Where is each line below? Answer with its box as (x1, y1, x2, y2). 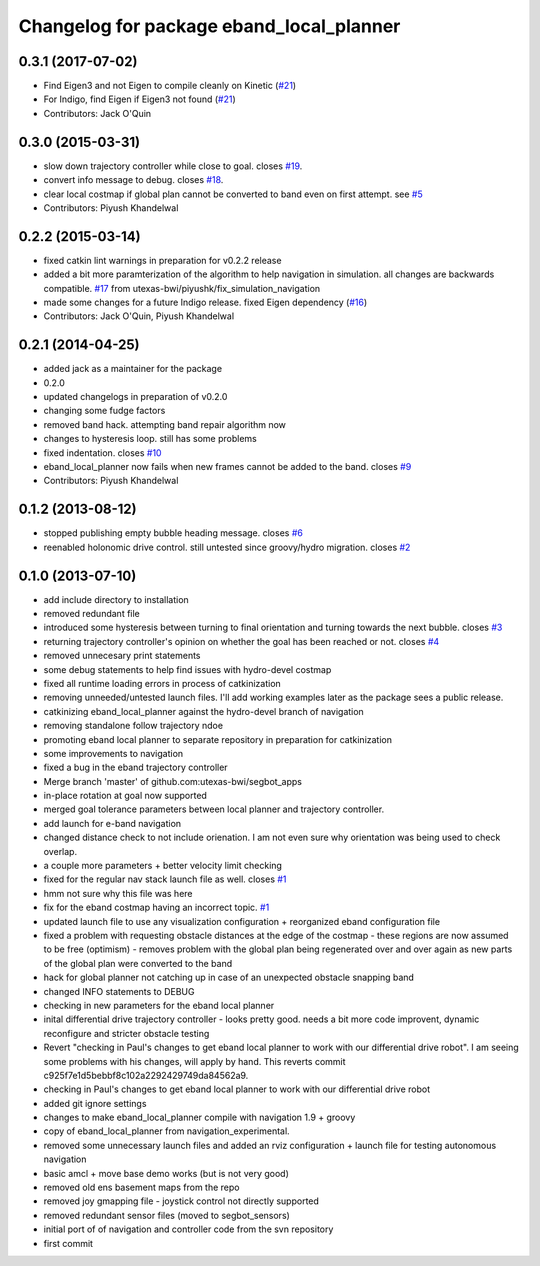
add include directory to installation (43, 593, 189, 605)
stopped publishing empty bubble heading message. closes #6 (43, 527, 304, 539)
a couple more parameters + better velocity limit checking (43, 860, 282, 872)
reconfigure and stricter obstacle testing (43, 1027, 210, 1039)
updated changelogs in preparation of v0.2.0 (43, 391, 228, 403)
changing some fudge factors (43, 405, 166, 417)
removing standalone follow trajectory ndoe (43, 720, 224, 732)
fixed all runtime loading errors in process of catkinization (43, 677, 282, 689)
